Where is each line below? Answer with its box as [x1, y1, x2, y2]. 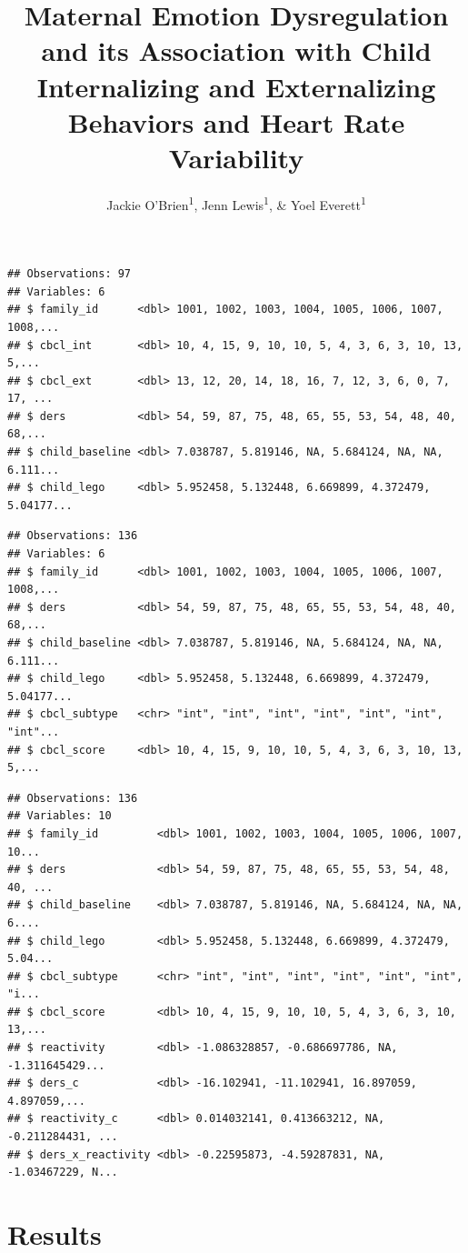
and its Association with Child [41, 32, 432, 69]
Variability [168, 138, 304, 175]
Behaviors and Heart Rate [67, 103, 405, 140]
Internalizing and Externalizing [36, 67, 436, 105]
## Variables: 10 [7, 809, 112, 823]
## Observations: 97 [7, 267, 132, 281]
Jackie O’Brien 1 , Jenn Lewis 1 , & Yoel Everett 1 [106, 192, 366, 214]
